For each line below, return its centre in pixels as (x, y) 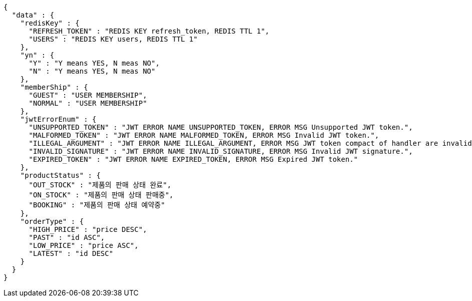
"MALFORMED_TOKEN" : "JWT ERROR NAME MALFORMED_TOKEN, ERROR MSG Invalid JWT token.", (204, 135)
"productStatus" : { (60, 175)
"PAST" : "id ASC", (67, 237)
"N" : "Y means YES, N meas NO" (92, 71)
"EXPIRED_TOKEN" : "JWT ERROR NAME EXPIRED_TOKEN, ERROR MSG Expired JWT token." (193, 159)
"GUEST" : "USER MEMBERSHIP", (88, 95)
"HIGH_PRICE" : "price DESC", (88, 229)
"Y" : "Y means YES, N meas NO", (94, 63)
